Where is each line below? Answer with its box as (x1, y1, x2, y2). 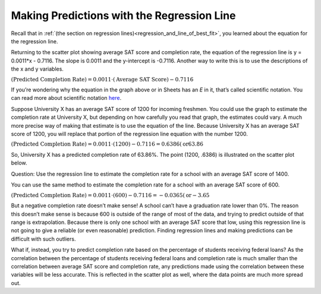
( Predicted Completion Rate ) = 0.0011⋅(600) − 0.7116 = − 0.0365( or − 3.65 (11, 192, 210, 198)
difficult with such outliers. (11, 235, 76, 242)
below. (11, 159, 27, 166)
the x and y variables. (11, 65, 64, 72)
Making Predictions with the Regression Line (11, 9, 236, 22)
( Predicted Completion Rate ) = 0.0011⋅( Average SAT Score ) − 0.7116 (11, 76, 194, 83)
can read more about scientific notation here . (11, 94, 122, 102)
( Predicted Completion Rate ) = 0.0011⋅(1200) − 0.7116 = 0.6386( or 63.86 (11, 141, 203, 148)
